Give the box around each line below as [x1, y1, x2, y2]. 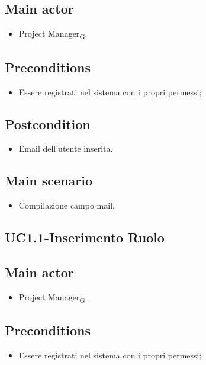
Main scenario [5, 171, 93, 190]
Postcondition [5, 114, 91, 133]
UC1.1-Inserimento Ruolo [5, 228, 165, 246]
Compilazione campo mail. [18, 199, 115, 212]
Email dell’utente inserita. [18, 142, 113, 155]
